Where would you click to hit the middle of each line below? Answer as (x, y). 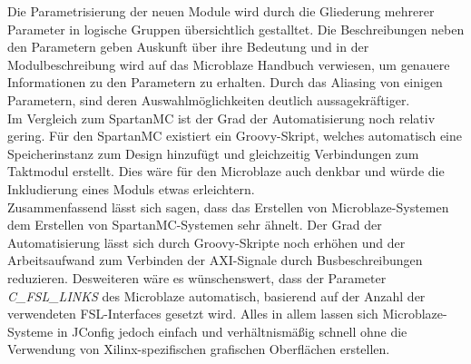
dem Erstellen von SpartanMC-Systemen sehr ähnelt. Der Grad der (195, 225)
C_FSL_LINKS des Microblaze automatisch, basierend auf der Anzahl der (216, 295)
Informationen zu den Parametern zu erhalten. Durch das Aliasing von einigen (225, 82)
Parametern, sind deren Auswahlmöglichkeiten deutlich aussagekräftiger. (209, 99)
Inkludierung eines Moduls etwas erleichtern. (131, 188)
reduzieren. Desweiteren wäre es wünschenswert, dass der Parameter (197, 277)
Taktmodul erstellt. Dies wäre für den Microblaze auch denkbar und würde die (226, 171)
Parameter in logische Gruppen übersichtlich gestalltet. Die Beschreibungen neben (236, 29)
